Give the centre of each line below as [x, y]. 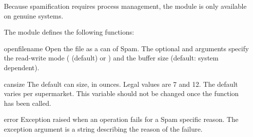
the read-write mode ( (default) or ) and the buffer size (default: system [111, 58]
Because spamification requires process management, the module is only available [125, 6]
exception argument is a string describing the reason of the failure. [103, 128]
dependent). [22, 67]
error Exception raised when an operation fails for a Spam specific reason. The [121, 119]
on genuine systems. [34, 15]
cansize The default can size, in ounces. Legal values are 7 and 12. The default [121, 84]
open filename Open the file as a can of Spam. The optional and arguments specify [126, 48]
